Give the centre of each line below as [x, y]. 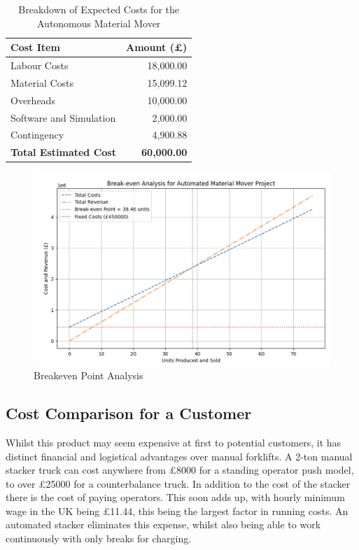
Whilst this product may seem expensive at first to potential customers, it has [174, 442]
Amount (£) [156, 47]
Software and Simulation [63, 117]
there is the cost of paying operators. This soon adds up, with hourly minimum [175, 497]
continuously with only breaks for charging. [99, 538]
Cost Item [35, 47]
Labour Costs [40, 65]
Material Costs [42, 82]
